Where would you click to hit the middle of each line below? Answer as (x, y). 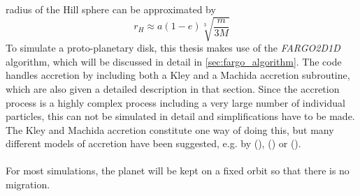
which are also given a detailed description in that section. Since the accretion (173, 88)
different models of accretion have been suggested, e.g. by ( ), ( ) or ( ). (153, 143)
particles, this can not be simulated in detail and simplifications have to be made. (180, 116)
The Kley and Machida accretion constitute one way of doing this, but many (170, 129)
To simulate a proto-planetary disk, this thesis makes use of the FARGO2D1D (173, 48)
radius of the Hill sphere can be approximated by (111, 9)
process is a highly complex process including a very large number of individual (175, 102)
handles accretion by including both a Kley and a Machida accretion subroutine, (178, 75)
